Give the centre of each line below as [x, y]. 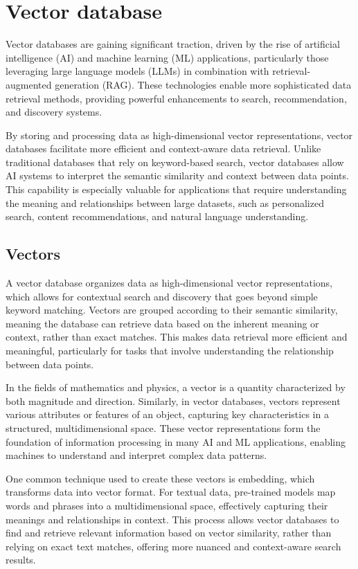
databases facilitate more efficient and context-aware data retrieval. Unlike [163, 148]
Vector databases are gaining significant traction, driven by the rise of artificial [173, 44]
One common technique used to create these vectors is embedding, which [160, 478]
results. [21, 560]
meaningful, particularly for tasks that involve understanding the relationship [170, 351]
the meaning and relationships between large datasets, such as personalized [165, 202]
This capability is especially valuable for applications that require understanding [176, 189]
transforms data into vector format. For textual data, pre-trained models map [171, 492]
